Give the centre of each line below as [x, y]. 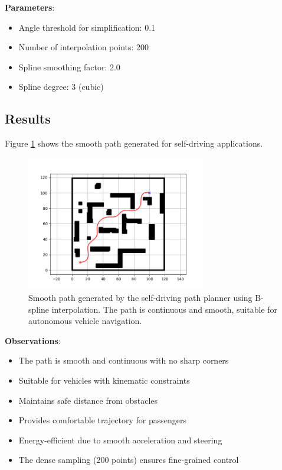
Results [28, 119]
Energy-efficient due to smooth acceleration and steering [120, 440]
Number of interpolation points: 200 [84, 47]
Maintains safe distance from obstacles [88, 400]
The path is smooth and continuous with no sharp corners [124, 360]
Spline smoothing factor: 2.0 [69, 67]
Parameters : [30, 7]
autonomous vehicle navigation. [85, 321]
